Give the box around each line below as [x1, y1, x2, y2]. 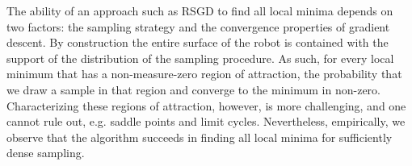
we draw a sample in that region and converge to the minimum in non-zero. [6, 81, 380, 98]
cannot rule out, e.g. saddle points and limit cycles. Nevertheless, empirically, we [6, 113, 406, 130]
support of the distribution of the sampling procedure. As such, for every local [6, 49, 394, 66]
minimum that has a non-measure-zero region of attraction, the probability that [6, 65, 402, 82]
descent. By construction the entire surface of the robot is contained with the [6, 34, 389, 51]
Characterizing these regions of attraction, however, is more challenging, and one [6, 97, 406, 114]
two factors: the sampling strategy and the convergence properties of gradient [6, 18, 390, 35]
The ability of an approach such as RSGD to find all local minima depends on [6, 2, 393, 19]
